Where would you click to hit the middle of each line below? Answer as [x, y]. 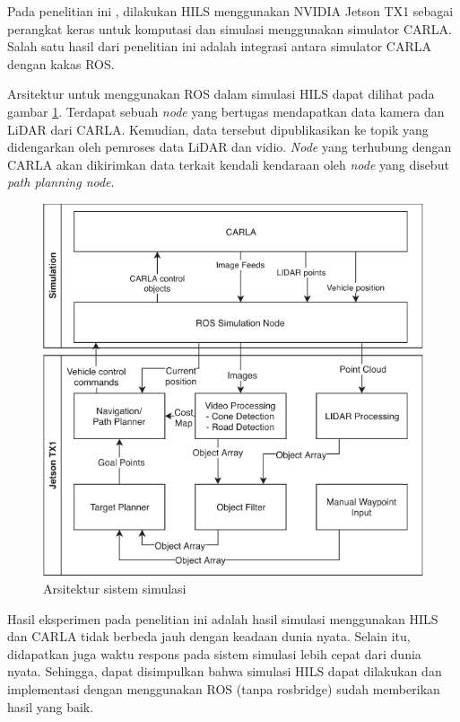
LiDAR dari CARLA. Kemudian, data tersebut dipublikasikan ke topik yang [218, 129]
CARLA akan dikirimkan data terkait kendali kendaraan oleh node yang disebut [228, 164]
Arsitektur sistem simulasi [115, 588]
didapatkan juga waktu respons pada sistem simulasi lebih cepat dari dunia [214, 653]
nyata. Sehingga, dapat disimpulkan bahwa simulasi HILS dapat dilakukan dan [225, 671]
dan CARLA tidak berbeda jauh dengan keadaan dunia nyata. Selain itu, [209, 636]
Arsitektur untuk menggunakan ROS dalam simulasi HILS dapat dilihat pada [221, 94]
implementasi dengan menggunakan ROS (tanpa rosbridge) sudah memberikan [224, 688]
